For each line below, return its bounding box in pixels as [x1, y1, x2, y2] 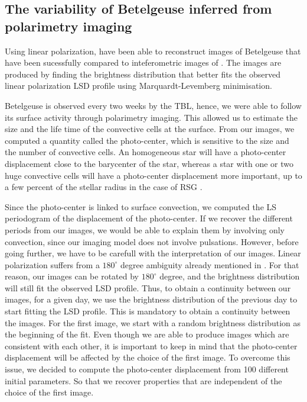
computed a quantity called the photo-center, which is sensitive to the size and [5, 134, 289, 146]
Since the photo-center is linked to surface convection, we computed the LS [5, 200, 277, 213]
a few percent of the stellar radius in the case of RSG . [5, 181, 203, 193]
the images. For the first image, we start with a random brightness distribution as [5, 316, 301, 329]
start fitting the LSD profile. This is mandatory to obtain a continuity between [5, 305, 290, 317]
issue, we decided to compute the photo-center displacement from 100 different [5, 363, 289, 375]
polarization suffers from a [5, 258, 100, 271]
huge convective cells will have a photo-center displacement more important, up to [5, 169, 302, 181]
